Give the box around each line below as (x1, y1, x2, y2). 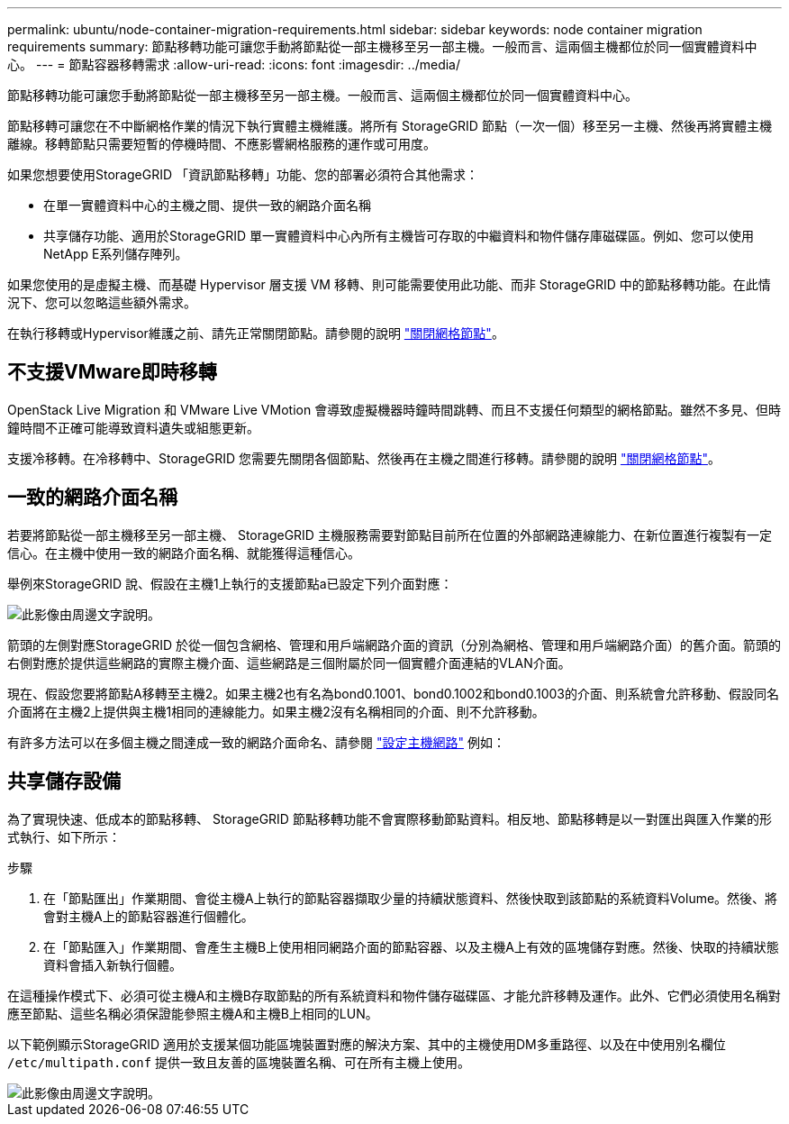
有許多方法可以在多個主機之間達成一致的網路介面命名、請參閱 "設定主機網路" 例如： (7, 734, 505, 750)
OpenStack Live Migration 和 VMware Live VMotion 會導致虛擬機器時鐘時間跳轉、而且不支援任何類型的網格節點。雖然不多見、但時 (7, 401, 782, 417)
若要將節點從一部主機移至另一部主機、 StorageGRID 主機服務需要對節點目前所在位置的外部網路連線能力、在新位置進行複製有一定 (7, 526, 772, 543)
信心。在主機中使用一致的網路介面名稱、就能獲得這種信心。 (7, 544, 360, 561)
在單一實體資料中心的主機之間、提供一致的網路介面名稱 (43, 197, 371, 213)
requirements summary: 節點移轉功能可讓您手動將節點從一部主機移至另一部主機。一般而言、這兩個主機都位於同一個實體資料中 (7, 39, 757, 54)
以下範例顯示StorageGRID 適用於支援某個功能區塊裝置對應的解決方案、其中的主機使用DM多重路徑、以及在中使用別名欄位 (7, 1036, 726, 1052)
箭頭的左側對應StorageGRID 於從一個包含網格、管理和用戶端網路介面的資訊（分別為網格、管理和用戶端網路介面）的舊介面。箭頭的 (7, 636, 781, 653)
